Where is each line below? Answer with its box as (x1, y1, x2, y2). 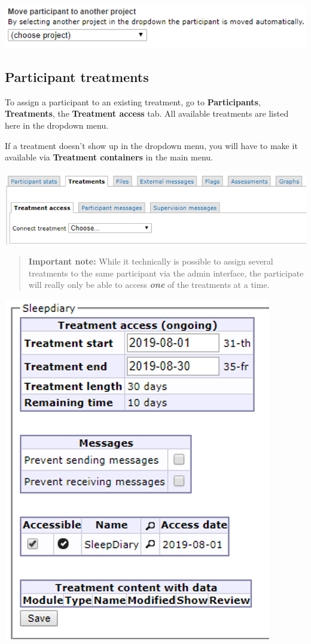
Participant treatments (5, 67, 149, 86)
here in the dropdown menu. (5, 119, 109, 131)
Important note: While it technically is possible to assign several (28, 255, 273, 268)
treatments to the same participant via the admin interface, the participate (28, 266, 304, 279)
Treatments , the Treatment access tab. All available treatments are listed (5, 107, 289, 120)
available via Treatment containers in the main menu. (5, 151, 213, 163)
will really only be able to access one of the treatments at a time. (28, 278, 270, 291)
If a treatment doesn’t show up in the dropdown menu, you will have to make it (5, 139, 298, 151)
